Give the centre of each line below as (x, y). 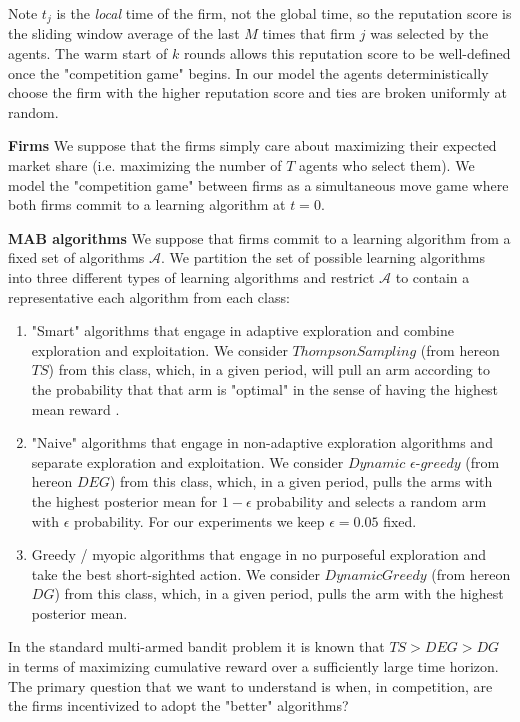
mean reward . (75, 408)
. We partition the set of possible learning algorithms (322, 257)
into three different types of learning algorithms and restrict (191, 276)
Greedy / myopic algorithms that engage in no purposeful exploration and (259, 554)
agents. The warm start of (88, 53)
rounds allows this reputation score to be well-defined (347, 53)
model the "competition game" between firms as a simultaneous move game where (258, 184)
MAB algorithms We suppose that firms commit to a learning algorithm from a (259, 237)
